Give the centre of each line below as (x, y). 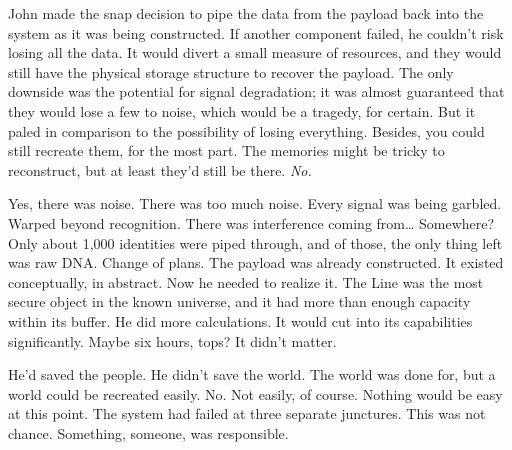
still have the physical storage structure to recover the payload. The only (231, 71)
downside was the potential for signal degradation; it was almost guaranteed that (256, 91)
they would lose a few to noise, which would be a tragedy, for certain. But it (242, 110)
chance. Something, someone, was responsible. (148, 432)
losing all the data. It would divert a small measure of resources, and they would (255, 52)
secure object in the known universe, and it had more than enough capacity (239, 301)
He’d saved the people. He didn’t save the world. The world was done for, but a (252, 374)
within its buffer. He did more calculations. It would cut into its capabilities (240, 320)
